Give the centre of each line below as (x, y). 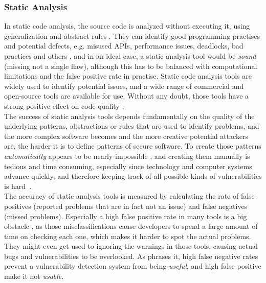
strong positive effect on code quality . (64, 105)
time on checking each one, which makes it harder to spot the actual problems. (128, 236)
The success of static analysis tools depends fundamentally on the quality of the (129, 116)
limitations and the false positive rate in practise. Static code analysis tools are (128, 76)
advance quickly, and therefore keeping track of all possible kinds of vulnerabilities (133, 176)
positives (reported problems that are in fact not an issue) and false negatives (126, 206)
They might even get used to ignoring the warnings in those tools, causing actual (131, 246)
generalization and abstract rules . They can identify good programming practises (132, 36)
